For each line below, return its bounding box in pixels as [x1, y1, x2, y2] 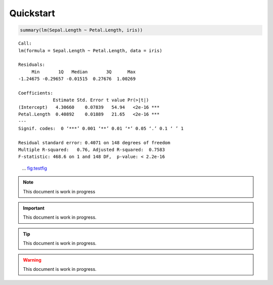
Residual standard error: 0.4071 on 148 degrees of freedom [18, 140, 170, 145]
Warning [23, 257, 41, 263]
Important [23, 205, 45, 211]
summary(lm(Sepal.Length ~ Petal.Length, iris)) [20, 27, 143, 33]
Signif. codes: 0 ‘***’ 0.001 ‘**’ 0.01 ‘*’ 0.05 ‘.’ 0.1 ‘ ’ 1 [18, 126, 184, 131]
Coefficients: [18, 90, 53, 96]
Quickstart [9, 8, 56, 19]
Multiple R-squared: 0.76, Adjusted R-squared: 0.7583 [18, 147, 165, 152]
